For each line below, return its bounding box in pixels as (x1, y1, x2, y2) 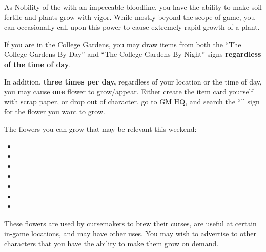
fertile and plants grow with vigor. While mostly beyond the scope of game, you (4, 11, 255, 22)
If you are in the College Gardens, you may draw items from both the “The (4, 38, 241, 49)
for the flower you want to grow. (4, 106, 105, 117)
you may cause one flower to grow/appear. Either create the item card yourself (4, 86, 253, 97)
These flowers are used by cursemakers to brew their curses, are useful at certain (4, 218, 257, 228)
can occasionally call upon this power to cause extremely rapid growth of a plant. (4, 22, 260, 32)
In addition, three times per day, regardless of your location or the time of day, (4, 76, 262, 87)
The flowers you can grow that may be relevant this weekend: (4, 123, 197, 134)
